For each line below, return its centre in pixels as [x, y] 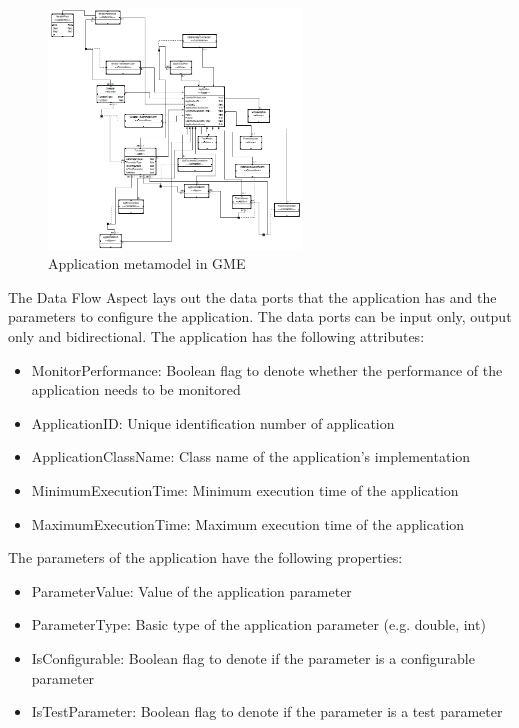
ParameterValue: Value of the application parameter [191, 590]
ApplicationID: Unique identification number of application [213, 422]
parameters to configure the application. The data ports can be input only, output [260, 316]
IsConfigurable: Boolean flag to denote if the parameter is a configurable [253, 657]
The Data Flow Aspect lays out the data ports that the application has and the [252, 296]
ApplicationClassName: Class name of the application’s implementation [251, 456]
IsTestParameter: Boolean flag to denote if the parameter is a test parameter [267, 711]
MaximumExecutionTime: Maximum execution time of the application [248, 523]
